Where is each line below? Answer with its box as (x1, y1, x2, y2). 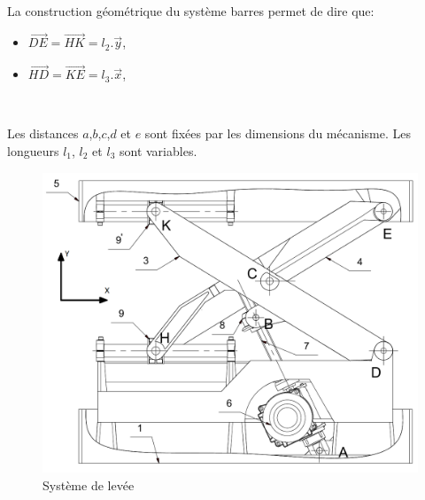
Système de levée (42, 475, 135, 494)
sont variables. (119, 142, 197, 160)
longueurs (7, 142, 59, 160)
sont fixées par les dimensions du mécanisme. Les (144, 124, 412, 143)
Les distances (7, 124, 79, 143)
